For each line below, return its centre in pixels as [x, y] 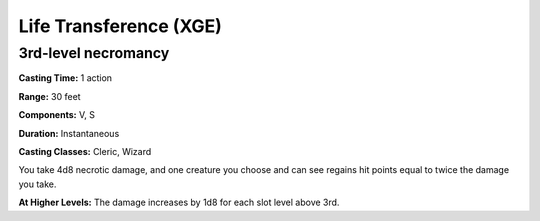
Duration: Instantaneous [69, 133]
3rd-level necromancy [94, 53]
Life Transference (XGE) [120, 26]
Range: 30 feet [49, 96]
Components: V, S [56, 115]
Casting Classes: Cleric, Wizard [85, 151]
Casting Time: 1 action [65, 78]
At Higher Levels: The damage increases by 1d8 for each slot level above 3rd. [179, 202]
